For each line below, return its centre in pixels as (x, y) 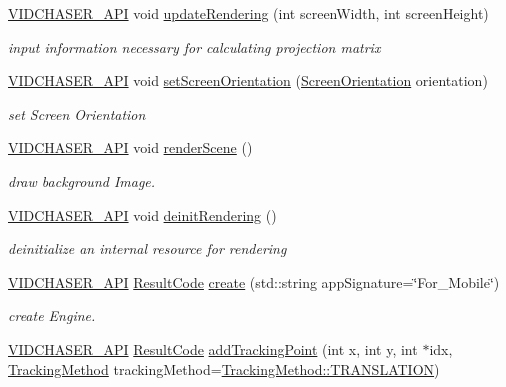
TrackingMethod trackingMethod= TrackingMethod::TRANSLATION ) (224, 368)
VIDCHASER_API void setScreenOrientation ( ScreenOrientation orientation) (248, 80)
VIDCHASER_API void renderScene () (130, 147)
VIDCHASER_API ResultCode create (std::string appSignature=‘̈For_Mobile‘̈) (254, 281)
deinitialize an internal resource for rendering (147, 248)
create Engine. (52, 315)
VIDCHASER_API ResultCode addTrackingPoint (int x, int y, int (213, 348)
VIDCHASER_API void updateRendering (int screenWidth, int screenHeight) (248, 13)
